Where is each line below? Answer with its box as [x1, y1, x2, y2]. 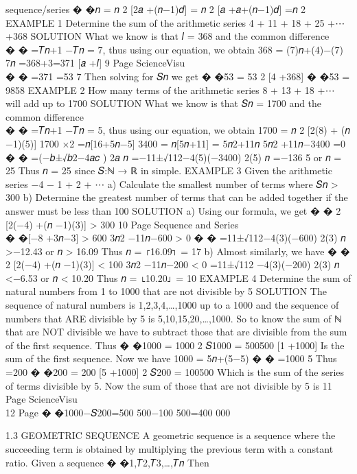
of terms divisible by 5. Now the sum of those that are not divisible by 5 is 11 [5, 378, 332, 392]
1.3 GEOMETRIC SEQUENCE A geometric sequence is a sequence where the [5, 428, 336, 442]
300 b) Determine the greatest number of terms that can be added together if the [5, 190, 348, 204]
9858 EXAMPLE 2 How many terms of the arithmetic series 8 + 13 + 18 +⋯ [5, 82, 335, 97]
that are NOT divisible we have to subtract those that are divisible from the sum [5, 324, 347, 339]
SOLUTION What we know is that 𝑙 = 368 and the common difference [30, 29, 330, 43]
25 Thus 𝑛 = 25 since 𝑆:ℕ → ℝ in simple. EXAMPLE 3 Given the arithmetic [5, 163, 332, 178]
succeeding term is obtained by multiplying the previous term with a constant [5, 442, 334, 455]
